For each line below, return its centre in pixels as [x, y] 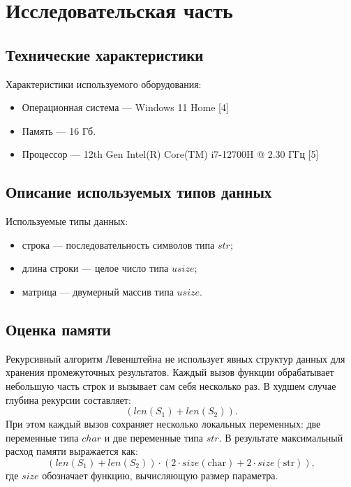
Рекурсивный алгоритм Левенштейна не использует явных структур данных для [175, 358]
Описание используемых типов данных [139, 192]
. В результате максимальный [281, 437]
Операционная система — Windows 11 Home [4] [125, 107]
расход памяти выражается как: [72, 451]
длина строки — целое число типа [95, 268]
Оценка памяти [58, 329]
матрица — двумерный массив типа [98, 291]
